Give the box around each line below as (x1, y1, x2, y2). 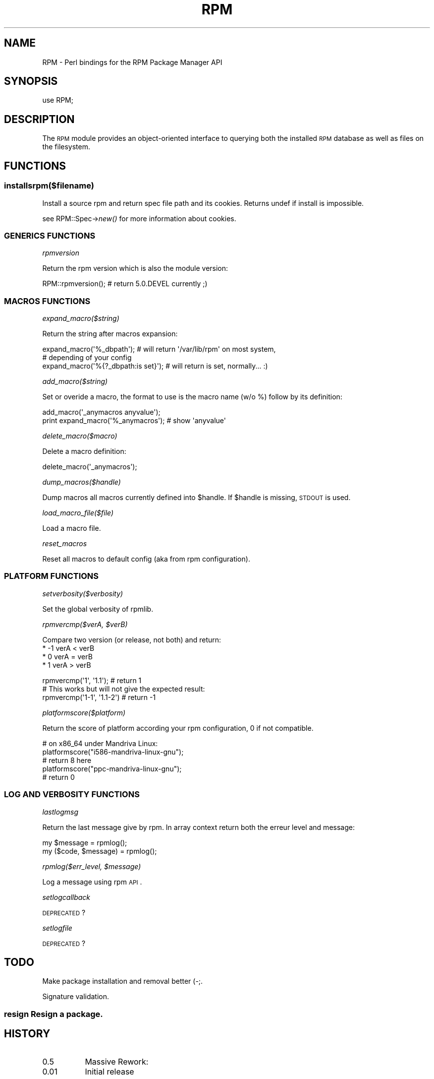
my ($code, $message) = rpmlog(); (42, 846, 157, 855)
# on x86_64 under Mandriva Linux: (42, 739, 158, 748)
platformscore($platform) (42, 708, 126, 717)
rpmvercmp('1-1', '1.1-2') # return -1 (42, 693, 156, 701)
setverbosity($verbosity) (42, 589, 123, 598)
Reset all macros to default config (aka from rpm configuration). (42, 555, 250, 563)
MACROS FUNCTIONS (4, 296, 91, 306)
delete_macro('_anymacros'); (42, 462, 137, 471)
